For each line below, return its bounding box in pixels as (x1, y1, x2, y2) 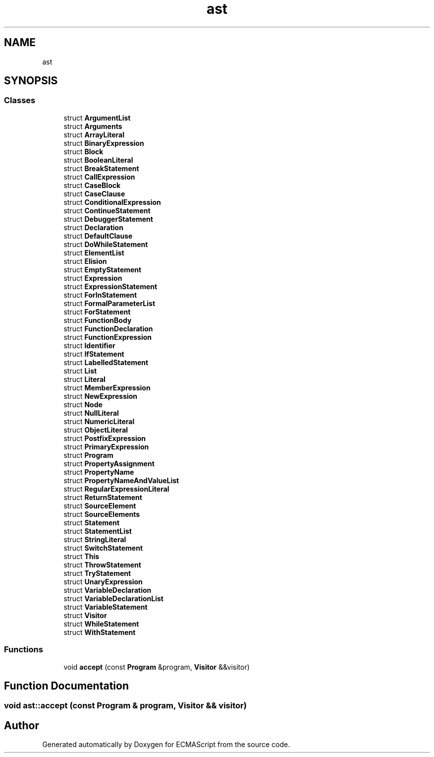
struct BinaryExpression (63, 138, 144, 147)
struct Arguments (63, 122, 122, 130)
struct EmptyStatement (63, 265, 142, 274)
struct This (63, 552, 100, 561)
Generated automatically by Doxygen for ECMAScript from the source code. (42, 740, 290, 749)
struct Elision (63, 256, 107, 265)
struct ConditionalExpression (63, 197, 161, 206)
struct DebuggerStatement (63, 214, 153, 223)
